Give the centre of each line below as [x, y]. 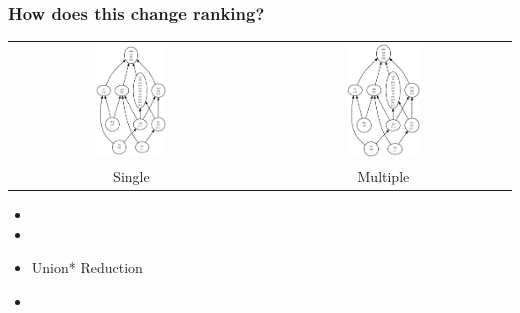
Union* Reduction [87, 267]
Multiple [383, 175]
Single [131, 175]
